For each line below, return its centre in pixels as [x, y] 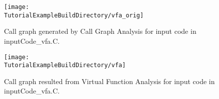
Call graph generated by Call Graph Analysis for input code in [100, 31]
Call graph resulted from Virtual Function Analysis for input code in [109, 81]
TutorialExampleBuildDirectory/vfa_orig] [74, 15]
